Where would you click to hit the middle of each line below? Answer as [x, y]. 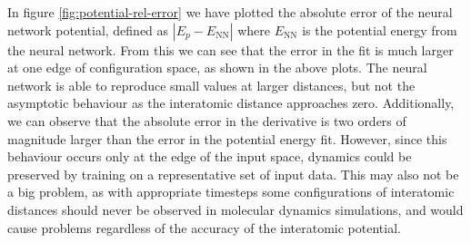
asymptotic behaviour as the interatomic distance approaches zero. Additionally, [231, 103]
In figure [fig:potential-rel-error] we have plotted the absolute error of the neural [230, 12]
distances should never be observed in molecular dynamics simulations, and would [235, 209]
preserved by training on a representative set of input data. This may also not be [233, 174]
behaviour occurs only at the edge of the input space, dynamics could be [210, 156]
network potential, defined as [88, 29]
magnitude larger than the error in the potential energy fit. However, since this [227, 138]
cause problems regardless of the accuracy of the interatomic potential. [204, 227]
